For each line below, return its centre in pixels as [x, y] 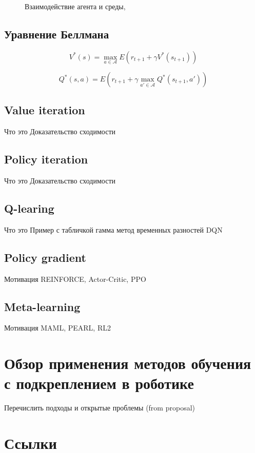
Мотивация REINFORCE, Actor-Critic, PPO [75, 279]
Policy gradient [45, 257]
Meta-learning [42, 306]
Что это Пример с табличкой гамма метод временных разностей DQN [113, 229]
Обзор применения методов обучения [128, 363]
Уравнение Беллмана [57, 34]
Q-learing [29, 208]
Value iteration [45, 110]
